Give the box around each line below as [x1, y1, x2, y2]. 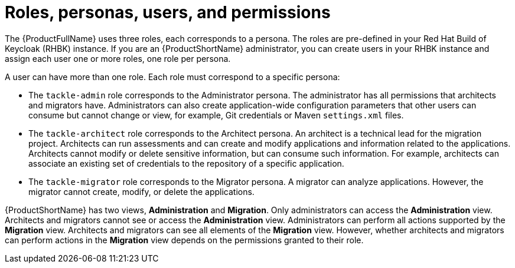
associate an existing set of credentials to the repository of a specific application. [28, 158, 344, 168]
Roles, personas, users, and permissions [5, 2, 331, 22]
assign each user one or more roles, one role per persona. [5, 53, 231, 64]
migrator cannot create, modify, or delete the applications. [28, 186, 255, 197]
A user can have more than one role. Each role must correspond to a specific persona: [5, 71, 340, 82]
